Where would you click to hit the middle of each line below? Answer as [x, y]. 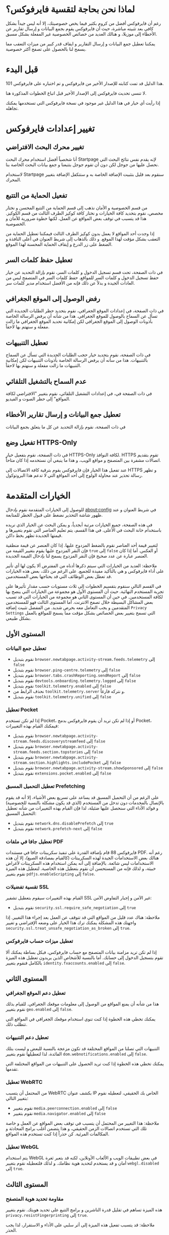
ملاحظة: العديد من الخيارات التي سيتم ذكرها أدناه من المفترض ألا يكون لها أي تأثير [81, 566]
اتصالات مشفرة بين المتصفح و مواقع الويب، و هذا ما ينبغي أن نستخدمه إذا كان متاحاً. [83, 460]
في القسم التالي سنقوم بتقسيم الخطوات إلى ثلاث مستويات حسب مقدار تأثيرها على [83, 586]
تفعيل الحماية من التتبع [36, 196]
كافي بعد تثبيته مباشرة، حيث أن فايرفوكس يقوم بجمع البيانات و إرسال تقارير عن [80, 28]
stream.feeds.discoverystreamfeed [49, 741]
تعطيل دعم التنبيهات [27, 1038]
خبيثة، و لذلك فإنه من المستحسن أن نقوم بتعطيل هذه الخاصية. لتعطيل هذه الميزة [81, 869]
